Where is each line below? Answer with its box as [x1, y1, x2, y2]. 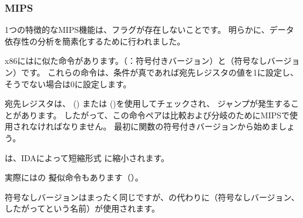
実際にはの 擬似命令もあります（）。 [5, 171, 143, 183]
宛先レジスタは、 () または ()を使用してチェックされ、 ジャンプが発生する [5, 97, 291, 110]
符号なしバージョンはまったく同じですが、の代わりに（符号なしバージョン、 [5, 190, 299, 203]
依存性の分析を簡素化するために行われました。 [5, 35, 186, 47]
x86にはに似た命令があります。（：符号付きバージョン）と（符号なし [5, 54, 267, 67]
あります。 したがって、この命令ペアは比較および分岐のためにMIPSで [21, 108, 290, 121]
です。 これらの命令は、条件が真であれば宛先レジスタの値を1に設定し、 [21, 66, 299, 78]
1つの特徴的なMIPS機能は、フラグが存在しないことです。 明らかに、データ [5, 23, 294, 36]
